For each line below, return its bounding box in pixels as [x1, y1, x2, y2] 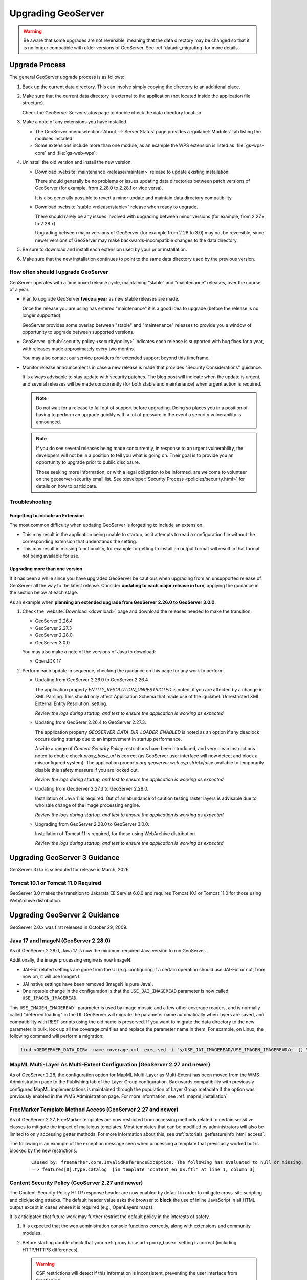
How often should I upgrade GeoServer [9, 269, 108, 276]
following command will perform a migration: [9, 1033, 104, 1039]
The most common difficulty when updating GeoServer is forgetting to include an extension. [9, 522, 204, 528]
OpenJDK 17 [35, 658, 61, 664]
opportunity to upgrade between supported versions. [22, 329, 135, 335]
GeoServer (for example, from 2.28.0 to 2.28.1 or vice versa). [35, 185, 163, 191]
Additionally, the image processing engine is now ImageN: [9, 957, 132, 963]
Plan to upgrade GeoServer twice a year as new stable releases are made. [22, 296, 180, 302]
